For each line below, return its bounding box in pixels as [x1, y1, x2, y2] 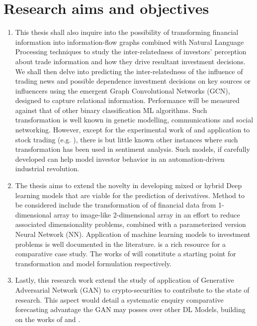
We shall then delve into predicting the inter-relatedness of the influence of [15, 66, 243, 76]
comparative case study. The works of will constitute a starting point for [15, 248, 236, 259]
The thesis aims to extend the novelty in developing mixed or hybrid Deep [15, 180, 242, 191]
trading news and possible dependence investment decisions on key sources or [15, 76, 251, 86]
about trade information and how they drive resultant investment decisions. [15, 56, 246, 66]
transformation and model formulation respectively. [15, 258, 171, 268]
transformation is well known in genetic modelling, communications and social [15, 114, 254, 125]
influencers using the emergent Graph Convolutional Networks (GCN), [15, 85, 230, 96]
